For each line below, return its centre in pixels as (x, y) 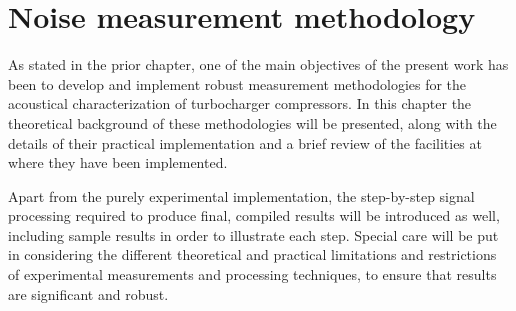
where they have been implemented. (118, 162)
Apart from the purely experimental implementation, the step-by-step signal (241, 195)
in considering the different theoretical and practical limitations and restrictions (252, 254)
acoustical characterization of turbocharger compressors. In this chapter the (240, 103)
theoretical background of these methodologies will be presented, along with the (252, 122)
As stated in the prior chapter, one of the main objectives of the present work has (258, 64)
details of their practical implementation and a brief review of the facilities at (245, 142)
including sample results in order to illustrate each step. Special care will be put (253, 234)
